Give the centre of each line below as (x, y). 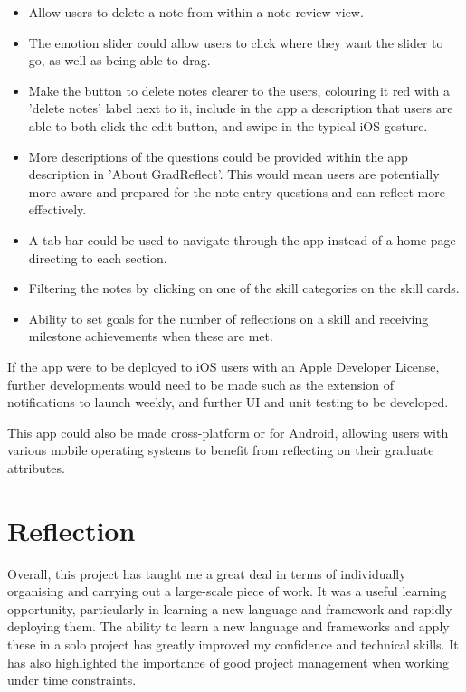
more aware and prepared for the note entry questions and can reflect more (237, 191)
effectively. (57, 209)
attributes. (36, 467)
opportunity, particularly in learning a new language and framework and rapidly (230, 608)
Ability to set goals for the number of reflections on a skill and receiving (228, 318)
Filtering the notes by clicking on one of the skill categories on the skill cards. (244, 288)
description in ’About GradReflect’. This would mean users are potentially (234, 174)
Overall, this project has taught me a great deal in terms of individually (207, 573)
